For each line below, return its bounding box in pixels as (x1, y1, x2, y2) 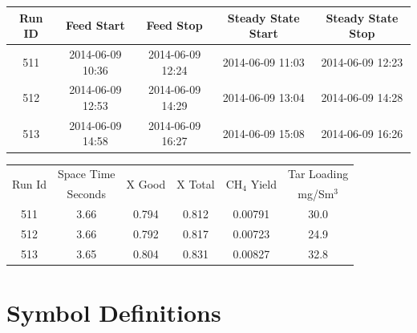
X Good (126, 175, 166, 192)
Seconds (67, 185, 106, 202)
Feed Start (65, 17, 125, 34)
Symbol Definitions (6, 295, 221, 328)
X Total (176, 175, 215, 192)
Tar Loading (287, 165, 349, 182)
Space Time (57, 165, 115, 182)
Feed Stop (146, 17, 203, 34)
